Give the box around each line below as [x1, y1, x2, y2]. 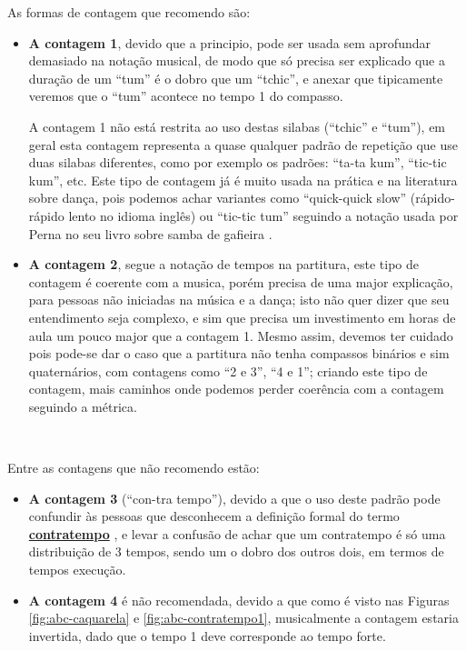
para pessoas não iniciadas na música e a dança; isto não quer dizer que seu [28, 290, 450, 309]
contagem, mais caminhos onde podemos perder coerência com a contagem [28, 379, 444, 398]
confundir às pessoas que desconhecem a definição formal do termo [28, 506, 400, 526]
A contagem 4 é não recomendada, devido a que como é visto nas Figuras [28, 590, 450, 609]
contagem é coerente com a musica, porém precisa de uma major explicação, [28, 272, 453, 291]
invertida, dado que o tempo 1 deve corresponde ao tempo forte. [28, 626, 386, 645]
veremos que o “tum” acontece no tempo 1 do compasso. [28, 86, 343, 105]
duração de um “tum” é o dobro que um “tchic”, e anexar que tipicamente [28, 68, 443, 87]
